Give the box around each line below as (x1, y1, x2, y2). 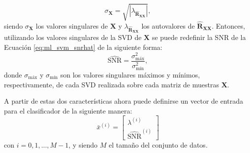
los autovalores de (141, 20, 195, 31)
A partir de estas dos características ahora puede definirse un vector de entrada (4, 96, 244, 106)
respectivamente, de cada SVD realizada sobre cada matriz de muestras (4, 79, 219, 89)
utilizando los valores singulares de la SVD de (4, 32, 142, 42)
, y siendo (68, 139, 98, 150)
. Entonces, (212, 20, 245, 31)
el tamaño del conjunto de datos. (109, 139, 208, 150)
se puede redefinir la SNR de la (152, 32, 246, 42)
